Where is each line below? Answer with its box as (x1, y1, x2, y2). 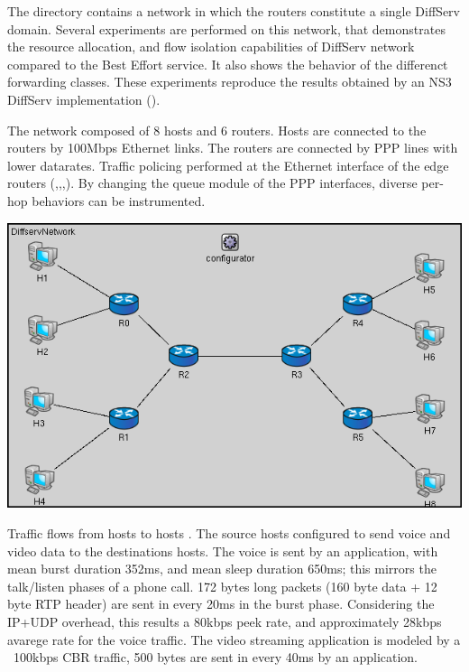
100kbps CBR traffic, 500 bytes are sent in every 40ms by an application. (13, 648, 418, 667)
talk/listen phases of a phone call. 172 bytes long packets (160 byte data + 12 (7, 576, 437, 595)
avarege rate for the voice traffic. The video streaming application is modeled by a (7, 630, 461, 649)
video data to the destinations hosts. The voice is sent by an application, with (7, 541, 438, 560)
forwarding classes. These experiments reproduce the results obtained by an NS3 (7, 72, 452, 91)
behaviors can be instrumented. (32, 191, 206, 210)
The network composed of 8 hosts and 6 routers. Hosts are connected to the (7, 120, 427, 139)
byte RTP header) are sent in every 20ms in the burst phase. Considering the (7, 594, 435, 613)
